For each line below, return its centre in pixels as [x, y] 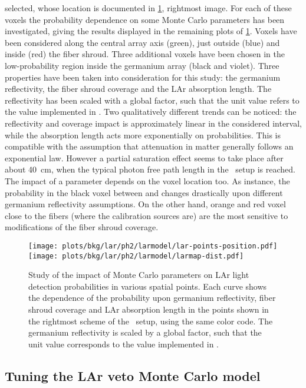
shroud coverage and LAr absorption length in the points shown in [149, 309]
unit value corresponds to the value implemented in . [124, 344]
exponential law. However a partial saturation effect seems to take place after [144, 157]
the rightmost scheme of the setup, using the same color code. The [151, 321]
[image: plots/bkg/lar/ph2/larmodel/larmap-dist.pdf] [136, 256]
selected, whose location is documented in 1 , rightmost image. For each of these [148, 8]
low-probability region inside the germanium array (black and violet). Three [142, 65]
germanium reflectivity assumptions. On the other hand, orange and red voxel [145, 204]
